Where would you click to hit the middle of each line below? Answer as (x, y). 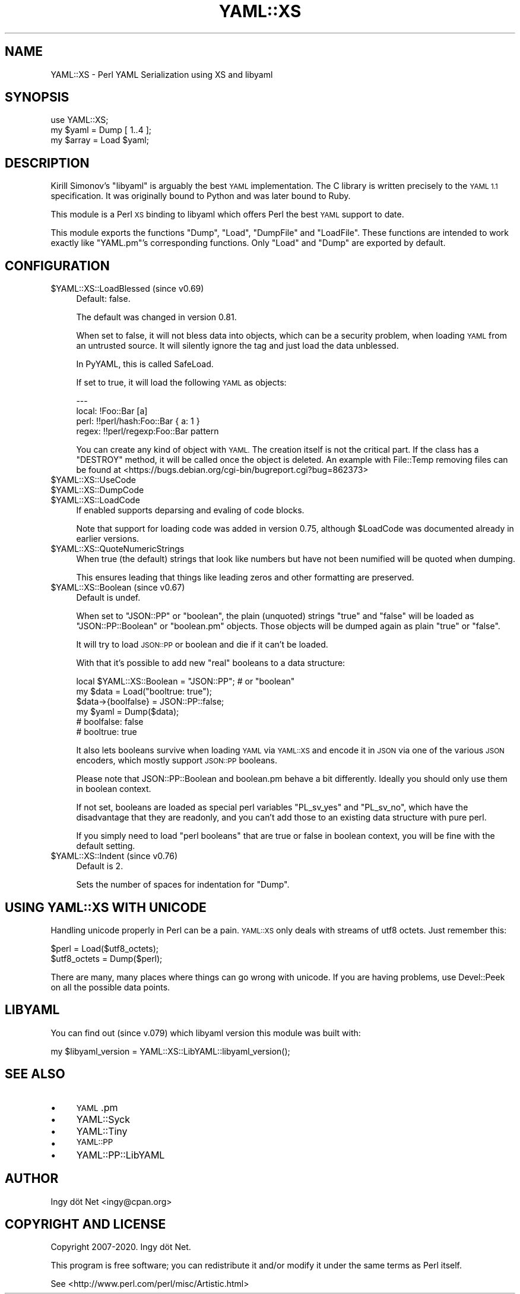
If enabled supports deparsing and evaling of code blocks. (190, 510)
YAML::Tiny (102, 1131)
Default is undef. (108, 598)
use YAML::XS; (80, 120)
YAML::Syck (103, 1119)
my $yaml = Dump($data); (128, 712)
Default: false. (103, 299)
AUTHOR (32, 1179)
